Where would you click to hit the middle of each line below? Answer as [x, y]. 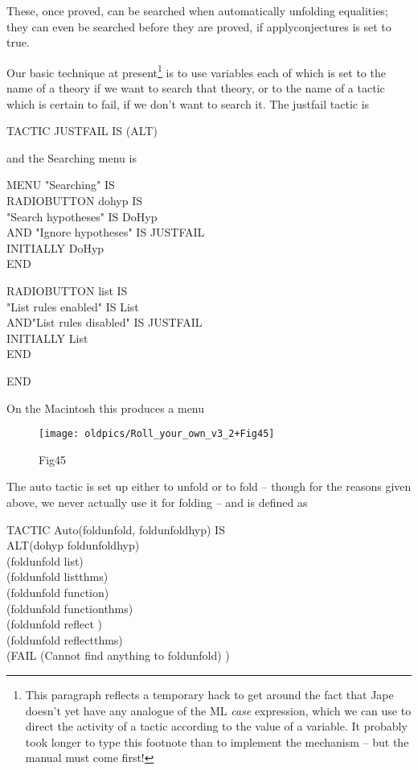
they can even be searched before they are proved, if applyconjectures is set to [199, 26]
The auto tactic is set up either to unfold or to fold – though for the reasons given [209, 486]
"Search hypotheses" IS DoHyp [82, 216]
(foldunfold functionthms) [70, 608]
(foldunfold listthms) [57, 576]
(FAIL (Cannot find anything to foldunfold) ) [118, 655]
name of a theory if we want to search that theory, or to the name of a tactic [196, 88]
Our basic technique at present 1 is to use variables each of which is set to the [196, 71]
